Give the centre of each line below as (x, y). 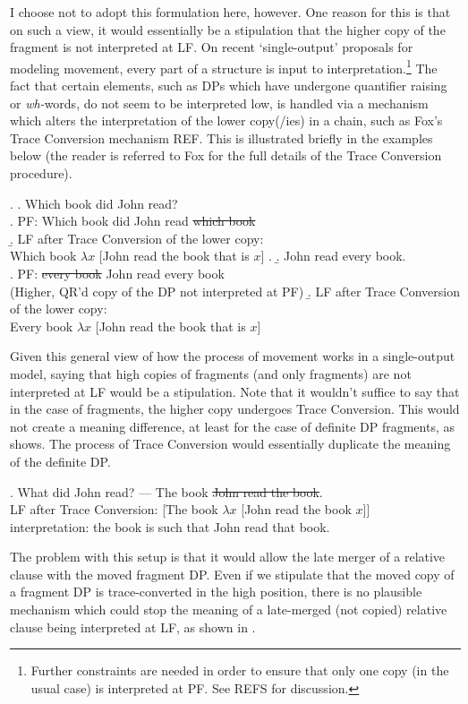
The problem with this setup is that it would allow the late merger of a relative (228, 557)
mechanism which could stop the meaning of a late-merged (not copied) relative (229, 610)
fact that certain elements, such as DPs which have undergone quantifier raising (229, 86)
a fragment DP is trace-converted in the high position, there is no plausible (216, 592)
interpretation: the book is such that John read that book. (170, 526)
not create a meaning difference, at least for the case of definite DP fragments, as (233, 426)
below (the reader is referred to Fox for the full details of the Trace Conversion (226, 155)
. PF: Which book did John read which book (133, 221)
